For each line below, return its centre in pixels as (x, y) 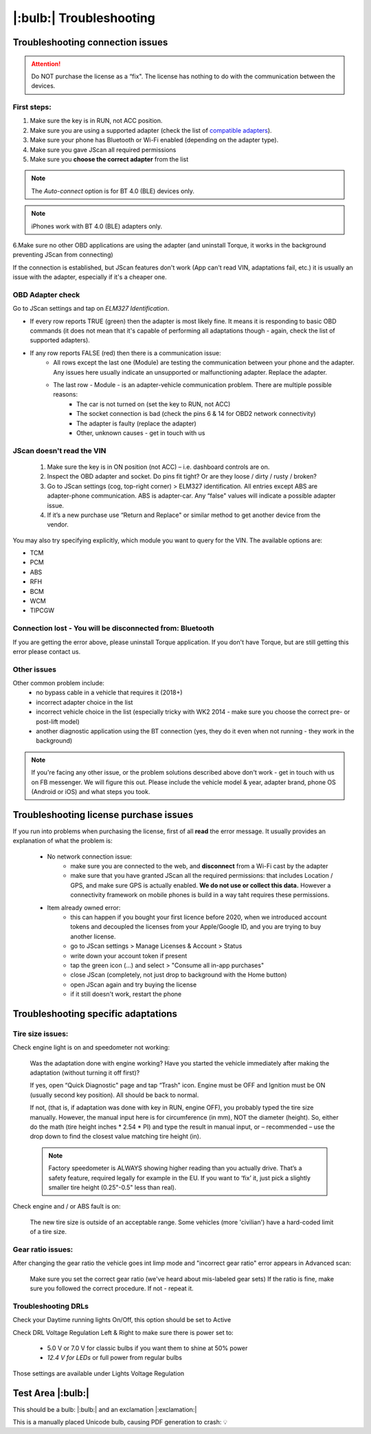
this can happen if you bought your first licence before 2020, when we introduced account (199, 917)
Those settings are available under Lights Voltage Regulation (99, 1373)
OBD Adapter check (46, 294)
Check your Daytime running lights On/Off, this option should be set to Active (122, 1320)
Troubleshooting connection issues (90, 42)
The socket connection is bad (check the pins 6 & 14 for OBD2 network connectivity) (196, 414)
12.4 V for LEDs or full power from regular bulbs (114, 1358)
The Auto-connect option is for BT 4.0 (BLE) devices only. (113, 191)
